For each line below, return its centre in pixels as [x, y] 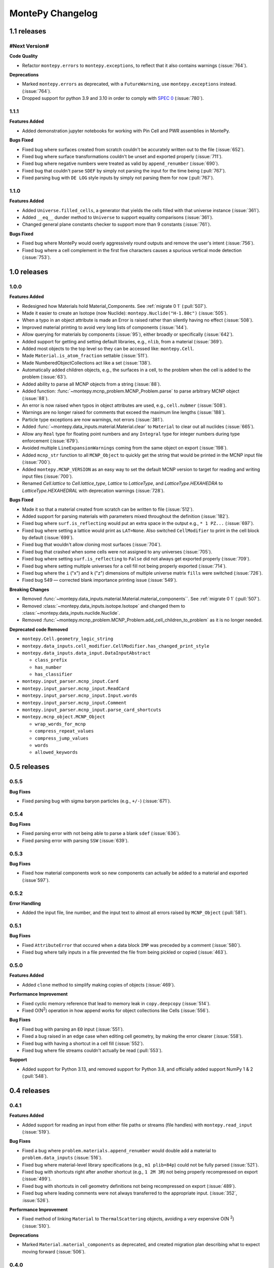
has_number [48, 667]
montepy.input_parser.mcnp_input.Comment [74, 703]
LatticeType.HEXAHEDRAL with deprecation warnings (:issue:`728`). [93, 490]
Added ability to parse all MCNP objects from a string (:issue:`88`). [92, 384]
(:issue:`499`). [37, 1179]
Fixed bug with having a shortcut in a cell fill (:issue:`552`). [83, 1043]
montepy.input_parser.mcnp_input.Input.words [80, 696]
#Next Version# [29, 46]
